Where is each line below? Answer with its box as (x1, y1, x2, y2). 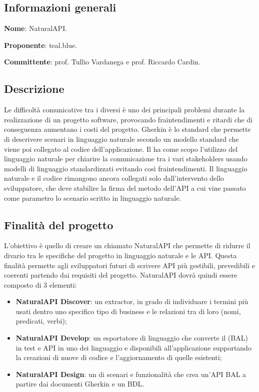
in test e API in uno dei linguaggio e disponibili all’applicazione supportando (15, 342, 251, 353)
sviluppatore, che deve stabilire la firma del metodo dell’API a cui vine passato (4, 182, 246, 193)
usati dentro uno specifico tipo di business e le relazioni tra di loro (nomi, (15, 306, 241, 316)
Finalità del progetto (4, 217, 113, 232)
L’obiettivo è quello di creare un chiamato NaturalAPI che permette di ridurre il (4, 240, 250, 251)
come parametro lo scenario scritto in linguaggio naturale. (4, 192, 181, 203)
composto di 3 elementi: (4, 279, 77, 290)
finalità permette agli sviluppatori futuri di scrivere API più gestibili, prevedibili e (4, 260, 255, 270)
